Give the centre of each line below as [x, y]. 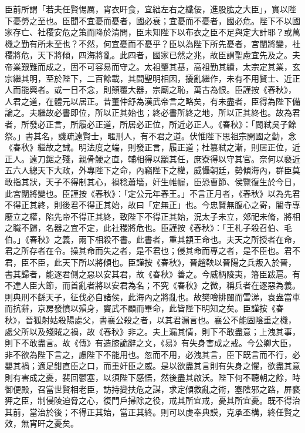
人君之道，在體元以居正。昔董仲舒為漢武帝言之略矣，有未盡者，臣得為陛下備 [152, 101]
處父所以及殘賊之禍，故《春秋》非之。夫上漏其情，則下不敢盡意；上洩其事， [152, 331]
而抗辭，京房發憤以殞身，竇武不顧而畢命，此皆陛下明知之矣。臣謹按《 [140, 308]
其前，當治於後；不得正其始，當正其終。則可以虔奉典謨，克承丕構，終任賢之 [152, 412]
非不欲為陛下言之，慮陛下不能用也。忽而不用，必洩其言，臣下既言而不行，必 [152, 354]
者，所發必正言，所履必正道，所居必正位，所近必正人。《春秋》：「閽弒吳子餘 [150, 124]
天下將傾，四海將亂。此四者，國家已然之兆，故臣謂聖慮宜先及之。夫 [169, 55]
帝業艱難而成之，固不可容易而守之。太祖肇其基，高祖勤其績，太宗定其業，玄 [152, 66]
